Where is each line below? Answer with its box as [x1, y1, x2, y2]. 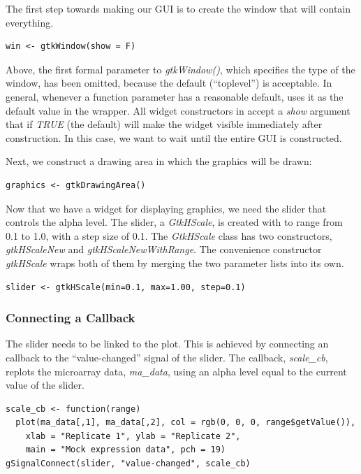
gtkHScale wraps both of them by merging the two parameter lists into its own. [6, 255, 344, 270]
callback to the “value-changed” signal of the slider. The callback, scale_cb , [6, 350, 328, 364]
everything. [6, 15, 54, 29]
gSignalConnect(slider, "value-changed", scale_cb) [6, 459, 251, 469]
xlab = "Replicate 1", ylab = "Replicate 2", [25, 431, 241, 441]
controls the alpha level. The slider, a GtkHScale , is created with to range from [6, 215, 343, 229]
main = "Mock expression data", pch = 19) [25, 445, 226, 455]
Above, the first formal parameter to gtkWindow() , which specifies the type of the [6, 62, 355, 76]
